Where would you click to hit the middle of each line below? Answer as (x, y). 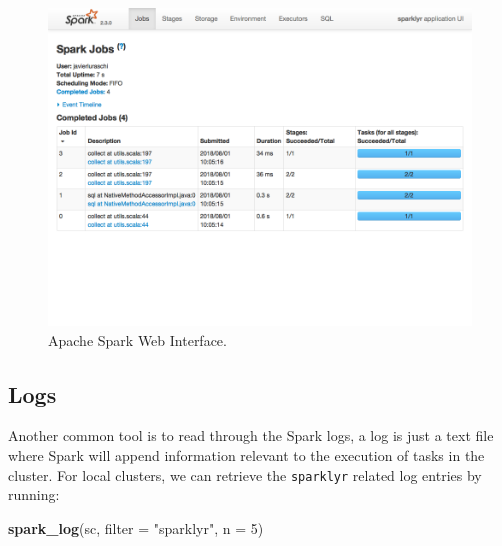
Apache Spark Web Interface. (137, 339)
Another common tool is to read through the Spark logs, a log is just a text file (251, 435)
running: (34, 494)
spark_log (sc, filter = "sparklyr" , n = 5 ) (136, 527)
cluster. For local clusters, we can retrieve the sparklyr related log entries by (245, 474)
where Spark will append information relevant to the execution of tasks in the (246, 454)
